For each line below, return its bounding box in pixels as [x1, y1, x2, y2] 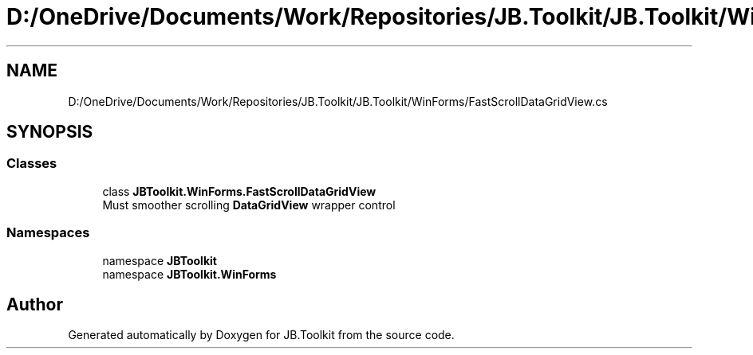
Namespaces [6, 224, 90, 241]
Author [6, 294, 63, 314]
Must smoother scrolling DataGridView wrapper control [102, 197, 396, 212]
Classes [6, 155, 57, 172]
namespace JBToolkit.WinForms [102, 267, 277, 281]
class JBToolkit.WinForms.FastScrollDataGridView [102, 184, 376, 198]
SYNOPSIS [6, 122, 93, 142]
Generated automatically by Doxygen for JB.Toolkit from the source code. [68, 328, 455, 342]
